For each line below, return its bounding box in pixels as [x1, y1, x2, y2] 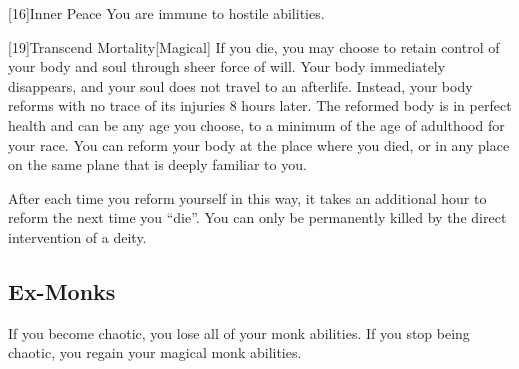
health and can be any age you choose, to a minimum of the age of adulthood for [8, 114, 505, 135]
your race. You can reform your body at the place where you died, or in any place [8, 134, 510, 155]
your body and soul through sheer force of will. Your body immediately [8, 56, 446, 77]
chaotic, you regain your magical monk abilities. [8, 342, 302, 363]
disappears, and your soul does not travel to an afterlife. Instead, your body [8, 75, 473, 96]
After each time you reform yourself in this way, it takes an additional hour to [8, 187, 487, 208]
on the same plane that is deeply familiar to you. [8, 154, 307, 175]
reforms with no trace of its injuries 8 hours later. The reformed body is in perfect [8, 95, 512, 116]
